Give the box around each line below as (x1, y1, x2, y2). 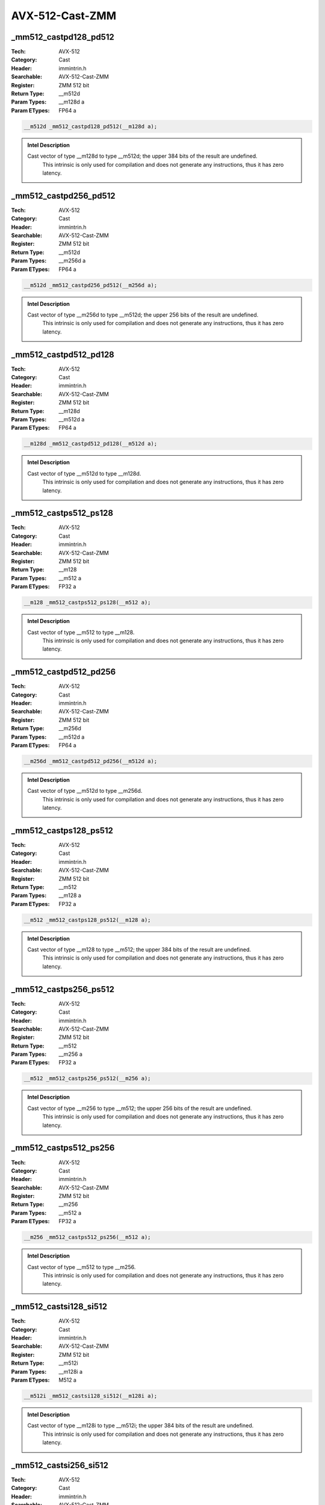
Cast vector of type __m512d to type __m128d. (27, 470, 141, 477)
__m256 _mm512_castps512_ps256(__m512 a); (23, 1234, 151, 1241)
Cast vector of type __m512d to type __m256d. (27, 787, 143, 795)
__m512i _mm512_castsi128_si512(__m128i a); (23, 1392, 158, 1400)
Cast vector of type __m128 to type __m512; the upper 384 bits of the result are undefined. (27, 946, 251, 954)
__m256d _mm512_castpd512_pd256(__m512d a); (23, 757, 158, 765)
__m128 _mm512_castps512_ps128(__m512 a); (23, 599, 151, 606)
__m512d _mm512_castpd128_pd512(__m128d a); (23, 123, 158, 129)
